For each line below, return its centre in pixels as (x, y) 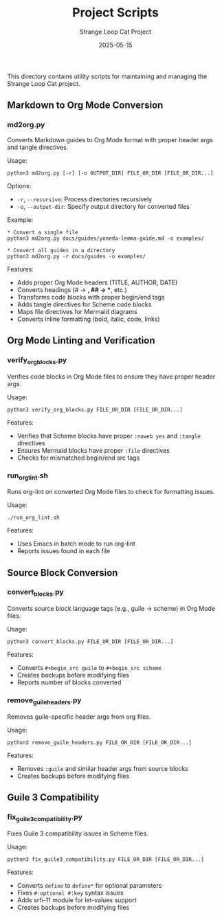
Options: (19, 186)
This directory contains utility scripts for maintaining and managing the (107, 76)
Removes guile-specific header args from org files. (79, 717)
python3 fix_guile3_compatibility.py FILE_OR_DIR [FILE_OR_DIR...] (106, 859)
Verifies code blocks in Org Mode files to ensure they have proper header (111, 377)
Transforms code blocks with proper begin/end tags (91, 297)
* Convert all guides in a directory (61, 250)
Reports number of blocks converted (69, 682)
